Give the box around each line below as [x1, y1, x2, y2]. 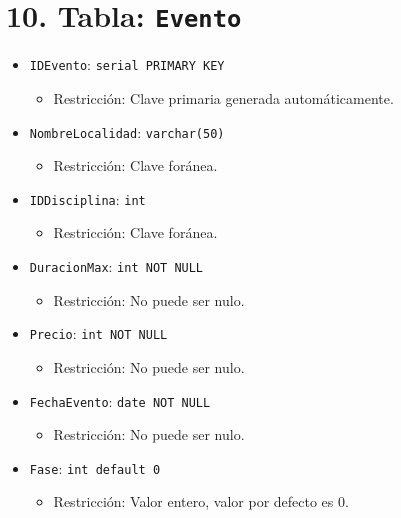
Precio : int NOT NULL [29, 323, 168, 344]
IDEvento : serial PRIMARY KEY [29, 54, 225, 75]
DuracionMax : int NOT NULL [29, 256, 204, 276]
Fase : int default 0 [29, 457, 161, 478]
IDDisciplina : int [29, 188, 146, 209]
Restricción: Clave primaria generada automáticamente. [53, 87, 394, 108]
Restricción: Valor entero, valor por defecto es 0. [53, 491, 349, 512]
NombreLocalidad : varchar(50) [29, 121, 225, 142]
